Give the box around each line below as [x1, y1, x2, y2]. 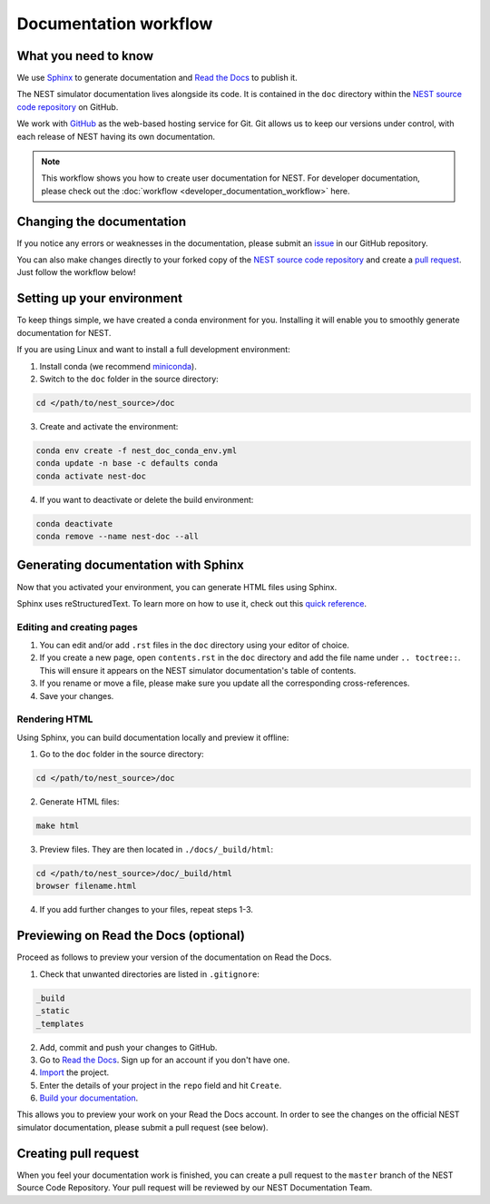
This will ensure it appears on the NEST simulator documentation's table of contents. [39, 665, 357, 676]
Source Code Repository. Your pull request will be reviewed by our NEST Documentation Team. [16, 1182, 373, 1193]
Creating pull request [16, 1145, 140, 1161]
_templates [35, 1018, 84, 1029]
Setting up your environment [16, 291, 183, 306]
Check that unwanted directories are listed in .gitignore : [39, 968, 260, 980]
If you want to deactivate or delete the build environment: [39, 494, 254, 505]
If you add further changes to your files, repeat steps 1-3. [39, 904, 254, 915]
